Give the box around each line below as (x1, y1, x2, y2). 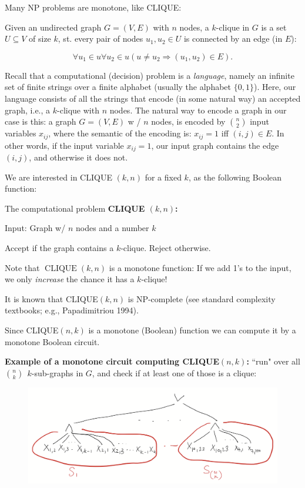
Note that (5, 261, 40, 273)
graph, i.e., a (5, 103, 51, 116)
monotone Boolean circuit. (5, 335, 100, 347)
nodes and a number (75, 222, 149, 234)
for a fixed (145, 171, 182, 183)
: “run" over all (246, 355, 300, 367)
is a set (261, 21, 287, 33)
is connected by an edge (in (183, 32, 283, 45)
